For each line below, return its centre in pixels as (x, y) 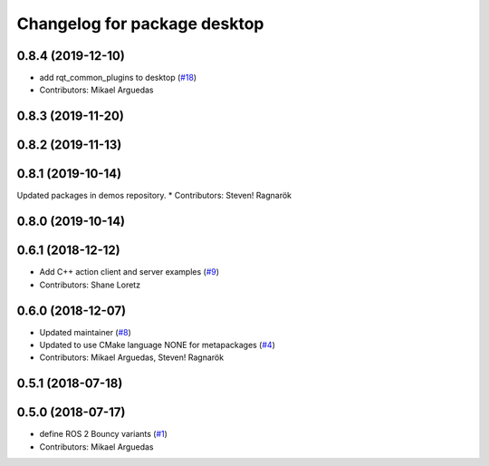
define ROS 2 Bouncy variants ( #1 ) (103, 434)
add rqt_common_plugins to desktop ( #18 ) (118, 78)
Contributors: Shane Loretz (90, 285)
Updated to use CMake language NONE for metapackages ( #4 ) (158, 345)
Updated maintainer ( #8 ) (85, 332)
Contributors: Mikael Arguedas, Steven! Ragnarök (132, 357)
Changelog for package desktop (140, 24)
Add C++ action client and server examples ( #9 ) (129, 272)
